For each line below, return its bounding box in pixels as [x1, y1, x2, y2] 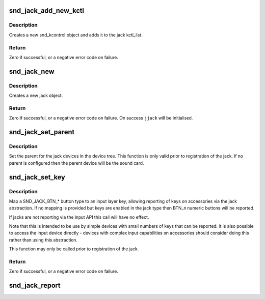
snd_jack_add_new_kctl [9, 6, 84, 15]
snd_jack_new [9, 67, 54, 76]
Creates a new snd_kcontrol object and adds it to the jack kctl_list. [9, 32, 143, 38]
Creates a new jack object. [9, 92, 63, 98]
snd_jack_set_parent [9, 128, 75, 136]
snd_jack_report [9, 281, 61, 290]
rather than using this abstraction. [9, 237, 78, 243]
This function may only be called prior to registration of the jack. [9, 246, 139, 252]
